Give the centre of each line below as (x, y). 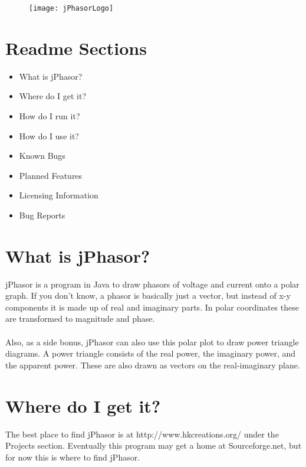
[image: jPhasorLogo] (71, 8)
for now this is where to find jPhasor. (73, 457)
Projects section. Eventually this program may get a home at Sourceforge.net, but (154, 445)
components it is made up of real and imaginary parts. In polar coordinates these (152, 307)
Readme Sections (76, 48)
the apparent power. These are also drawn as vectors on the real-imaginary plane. (153, 365)
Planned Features (51, 175)
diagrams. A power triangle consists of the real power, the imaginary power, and (151, 353)
